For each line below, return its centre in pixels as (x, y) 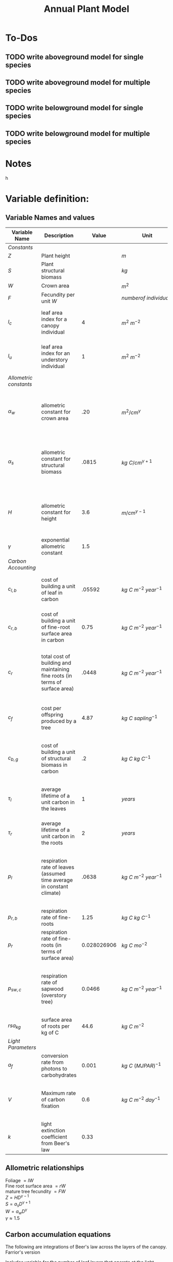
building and (56, 663)
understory (54, 360)
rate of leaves (58, 867)
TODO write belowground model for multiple (78, 134)
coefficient (54, 1137)
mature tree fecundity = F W (36, 1191)
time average (57, 880)
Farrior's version (23, 1252)
